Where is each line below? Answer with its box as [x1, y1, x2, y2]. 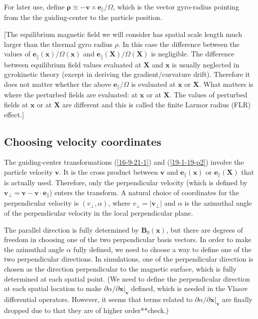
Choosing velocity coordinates [4, 133, 161, 149]
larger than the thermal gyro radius [4, 38, 113, 49]
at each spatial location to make [4, 283, 102, 294]
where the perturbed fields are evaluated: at [4, 89, 138, 100]
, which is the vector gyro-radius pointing [113, 1, 239, 11]
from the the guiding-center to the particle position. [4, 12, 162, 22]
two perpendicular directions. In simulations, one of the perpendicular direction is [4, 254, 254, 264]
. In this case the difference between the [118, 38, 240, 49]
